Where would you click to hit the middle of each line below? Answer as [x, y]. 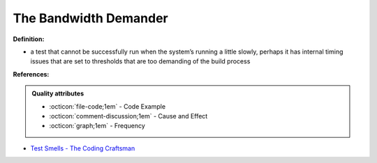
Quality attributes [58, 93]
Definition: [29, 39]
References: [31, 74]
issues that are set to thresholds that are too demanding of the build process [140, 61]
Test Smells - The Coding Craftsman [83, 148]
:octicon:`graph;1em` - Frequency [97, 126]
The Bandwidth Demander [91, 18]
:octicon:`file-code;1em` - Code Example [108, 106]
